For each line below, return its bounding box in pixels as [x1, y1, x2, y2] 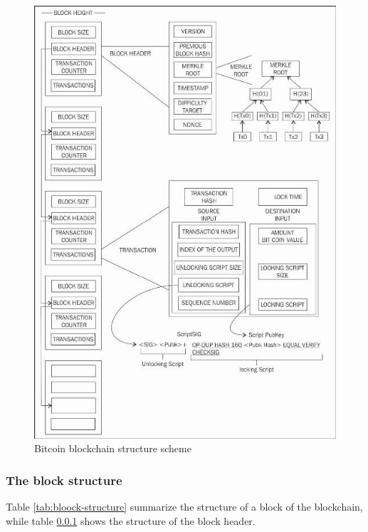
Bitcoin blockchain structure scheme [34, 441, 191, 456]
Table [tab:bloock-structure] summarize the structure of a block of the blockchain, [6, 499, 363, 514]
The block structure [6, 471, 122, 489]
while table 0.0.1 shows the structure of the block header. [6, 513, 256, 528]
